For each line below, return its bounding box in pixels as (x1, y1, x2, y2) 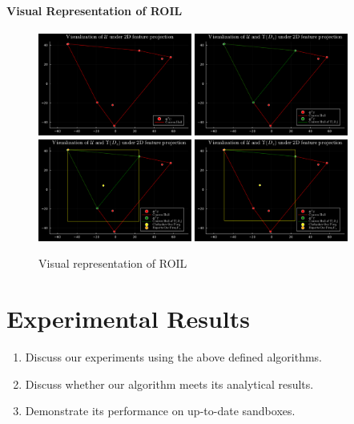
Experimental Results (6, 302, 250, 335)
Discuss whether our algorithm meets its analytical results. (25, 375, 314, 392)
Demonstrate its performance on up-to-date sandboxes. (25, 402, 296, 419)
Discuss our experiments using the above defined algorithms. (25, 349, 323, 365)
